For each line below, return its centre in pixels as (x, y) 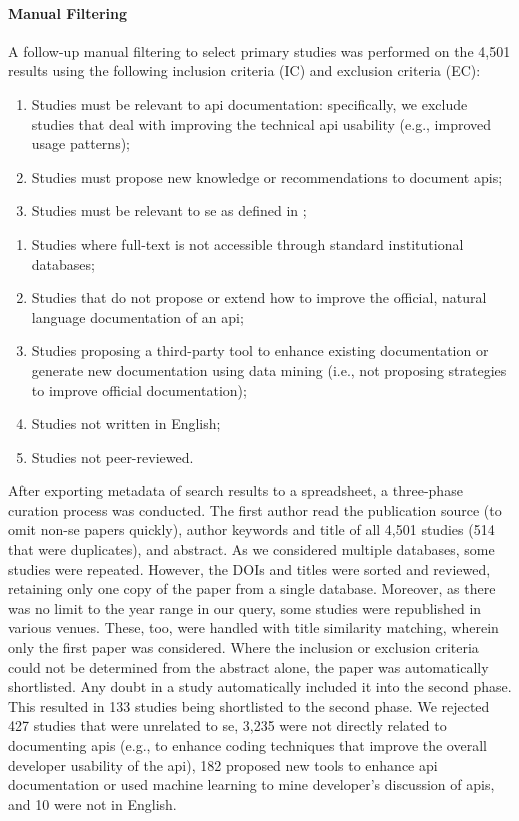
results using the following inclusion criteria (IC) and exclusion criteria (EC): (244, 70)
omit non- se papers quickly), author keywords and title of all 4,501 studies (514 (251, 529)
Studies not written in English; (126, 423)
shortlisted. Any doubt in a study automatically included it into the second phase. (260, 686)
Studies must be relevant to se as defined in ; (169, 210)
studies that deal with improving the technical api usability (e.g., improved (261, 123)
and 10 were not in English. (92, 803)
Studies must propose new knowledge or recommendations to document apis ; (267, 176)
